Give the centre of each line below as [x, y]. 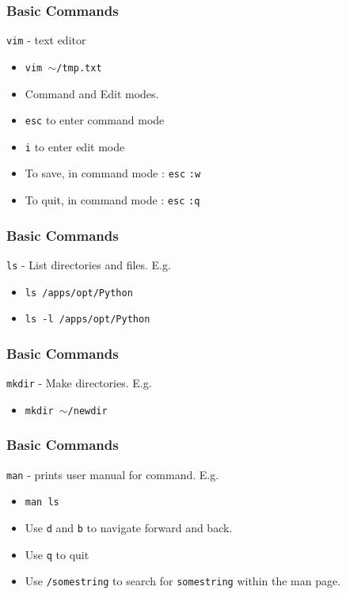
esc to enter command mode [95, 120]
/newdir [87, 411]
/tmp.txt [79, 68]
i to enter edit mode [75, 146]
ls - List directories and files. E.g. [89, 264]
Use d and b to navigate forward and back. [129, 527]
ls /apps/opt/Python [79, 293]
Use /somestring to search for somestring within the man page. [183, 581]
